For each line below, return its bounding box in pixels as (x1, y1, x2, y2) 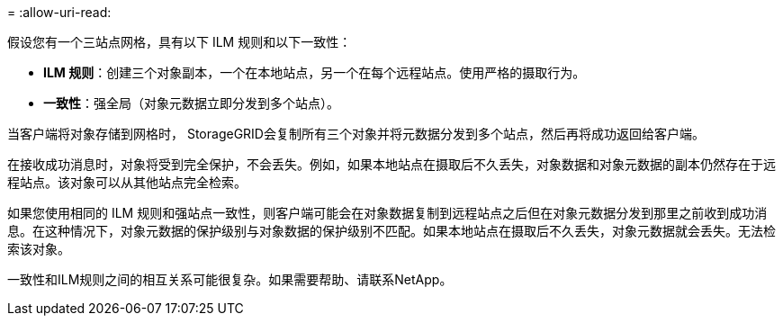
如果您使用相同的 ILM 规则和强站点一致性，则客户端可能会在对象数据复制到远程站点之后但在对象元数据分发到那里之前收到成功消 (7, 205, 768, 220)
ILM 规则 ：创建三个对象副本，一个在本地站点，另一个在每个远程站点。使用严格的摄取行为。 (43, 65, 586, 80)
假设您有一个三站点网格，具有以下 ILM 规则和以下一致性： (7, 34, 352, 49)
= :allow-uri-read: (7, 4, 112, 20)
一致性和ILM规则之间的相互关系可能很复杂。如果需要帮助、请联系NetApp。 (7, 272, 453, 287)
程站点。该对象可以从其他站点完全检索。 (7, 175, 247, 190)
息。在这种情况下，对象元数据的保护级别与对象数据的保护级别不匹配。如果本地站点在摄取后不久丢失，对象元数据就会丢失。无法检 (7, 223, 776, 238)
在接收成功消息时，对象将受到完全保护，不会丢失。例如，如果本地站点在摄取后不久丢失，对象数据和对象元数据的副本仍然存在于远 (7, 157, 776, 172)
